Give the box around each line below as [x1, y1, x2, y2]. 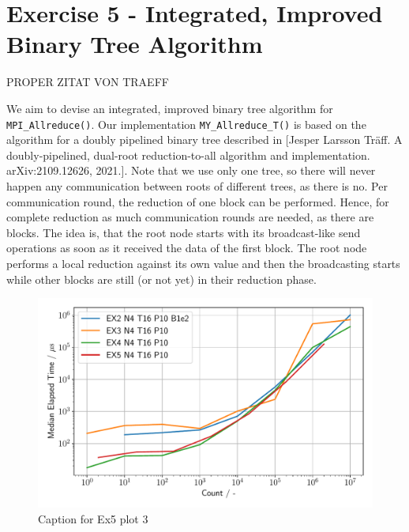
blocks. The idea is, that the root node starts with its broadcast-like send [6, 224, 361, 240]
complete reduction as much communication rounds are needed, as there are [6, 209, 374, 225]
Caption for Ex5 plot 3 [38, 510, 148, 526]
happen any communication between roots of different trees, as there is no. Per [6, 177, 388, 194]
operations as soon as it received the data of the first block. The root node [6, 240, 367, 256]
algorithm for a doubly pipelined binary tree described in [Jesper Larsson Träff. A [6, 131, 403, 148]
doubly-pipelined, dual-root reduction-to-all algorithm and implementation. [6, 146, 370, 163]
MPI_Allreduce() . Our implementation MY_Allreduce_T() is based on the [6, 115, 366, 132]
